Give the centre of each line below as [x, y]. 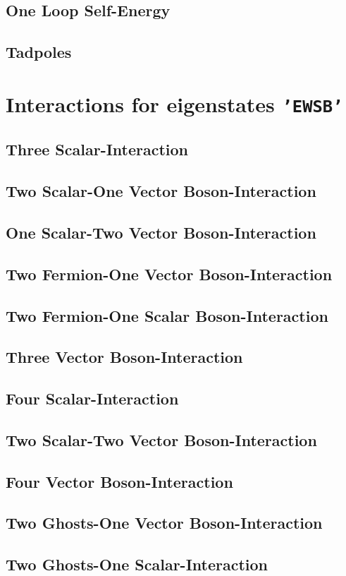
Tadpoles [39, 52]
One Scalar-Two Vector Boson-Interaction [161, 233]
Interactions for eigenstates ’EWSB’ [174, 103]
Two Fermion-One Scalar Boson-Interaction [167, 315]
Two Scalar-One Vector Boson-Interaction [161, 191]
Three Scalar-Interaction [97, 149]
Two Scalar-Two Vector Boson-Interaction [161, 439]
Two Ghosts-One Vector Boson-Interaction [164, 523]
